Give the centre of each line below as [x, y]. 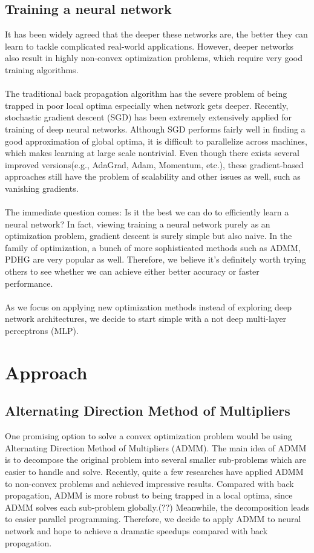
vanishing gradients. [42, 188]
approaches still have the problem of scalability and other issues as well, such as [153, 176]
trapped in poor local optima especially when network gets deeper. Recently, [147, 105]
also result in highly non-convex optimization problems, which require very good [154, 58]
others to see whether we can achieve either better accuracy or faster [132, 271]
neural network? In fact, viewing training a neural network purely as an [138, 224]
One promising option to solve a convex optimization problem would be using [149, 436]
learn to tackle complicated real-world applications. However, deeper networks [149, 46]
